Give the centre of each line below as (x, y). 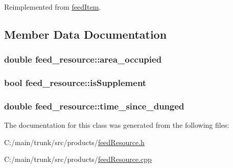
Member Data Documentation (86, 34)
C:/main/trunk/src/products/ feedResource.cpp (78, 159)
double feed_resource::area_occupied (83, 59)
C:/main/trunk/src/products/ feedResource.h (74, 142)
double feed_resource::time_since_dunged (94, 106)
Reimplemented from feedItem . (53, 7)
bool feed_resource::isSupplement (75, 83)
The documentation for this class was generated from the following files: (117, 125)
